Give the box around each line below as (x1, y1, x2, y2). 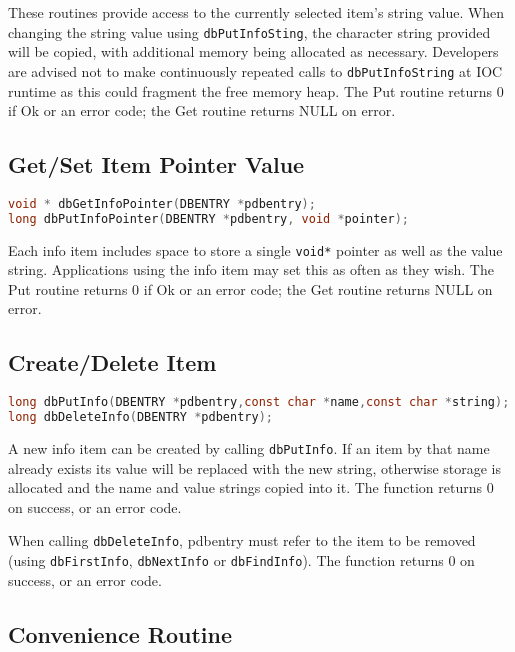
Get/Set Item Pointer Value (8, 149, 305, 180)
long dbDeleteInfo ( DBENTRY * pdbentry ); (8, 410, 273, 425)
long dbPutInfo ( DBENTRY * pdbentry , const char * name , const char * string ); (8, 395, 510, 410)
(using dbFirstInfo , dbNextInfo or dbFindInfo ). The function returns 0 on (8, 550, 475, 571)
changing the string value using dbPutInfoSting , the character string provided (8, 21, 491, 42)
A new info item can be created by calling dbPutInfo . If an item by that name (8, 438, 490, 459)
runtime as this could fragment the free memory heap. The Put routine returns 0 (8, 80, 504, 101)
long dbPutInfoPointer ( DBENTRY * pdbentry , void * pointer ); (8, 211, 410, 226)
